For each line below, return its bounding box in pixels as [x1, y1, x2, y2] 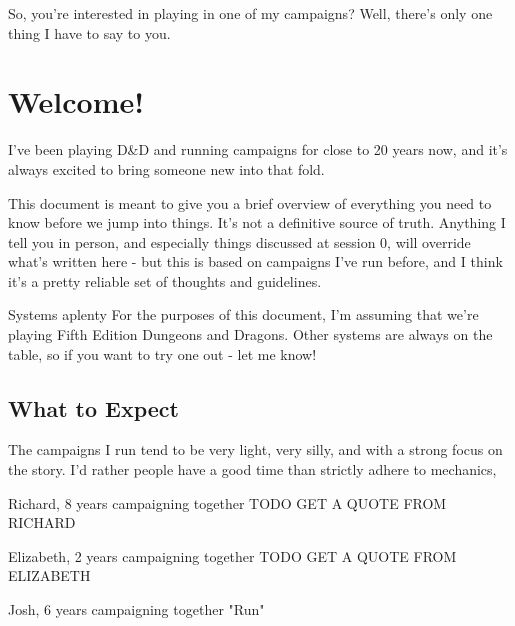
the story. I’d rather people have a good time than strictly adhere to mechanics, [8, 459, 497, 480]
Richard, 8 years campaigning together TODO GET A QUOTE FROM [8, 492, 447, 513]
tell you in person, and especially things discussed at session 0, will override [8, 231, 471, 252]
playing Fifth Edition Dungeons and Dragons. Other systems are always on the [8, 324, 493, 345]
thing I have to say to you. [8, 22, 171, 43]
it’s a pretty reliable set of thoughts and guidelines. [8, 270, 322, 291]
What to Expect [8, 392, 179, 423]
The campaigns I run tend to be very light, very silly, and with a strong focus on [8, 439, 503, 460]
